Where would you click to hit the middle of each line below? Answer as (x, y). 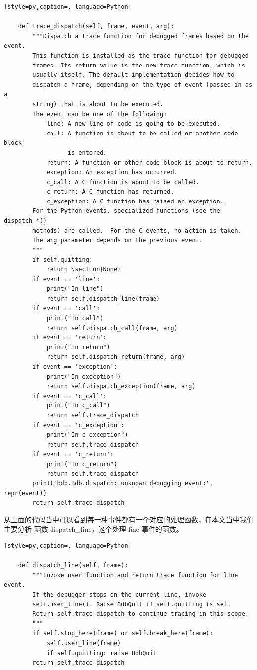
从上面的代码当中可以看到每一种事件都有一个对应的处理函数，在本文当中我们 (129, 519)
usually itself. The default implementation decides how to (133, 75)
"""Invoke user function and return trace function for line (135, 575)
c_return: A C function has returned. (110, 192)
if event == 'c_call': (70, 396)
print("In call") (75, 318)
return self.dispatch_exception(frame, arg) (121, 386)
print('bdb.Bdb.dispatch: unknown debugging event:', (123, 484)
